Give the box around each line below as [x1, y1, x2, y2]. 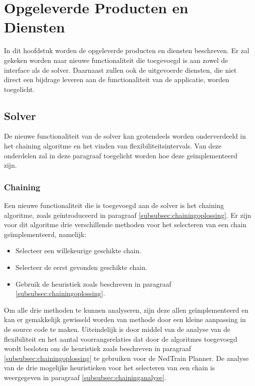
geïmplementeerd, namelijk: [4, 229, 86, 239]
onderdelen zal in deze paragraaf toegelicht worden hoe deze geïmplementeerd [4, 150, 237, 160]
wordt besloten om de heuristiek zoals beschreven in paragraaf [4, 343, 191, 354]
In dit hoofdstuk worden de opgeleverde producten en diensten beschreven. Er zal [4, 45, 250, 56]
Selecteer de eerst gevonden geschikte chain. [15, 262, 147, 272]
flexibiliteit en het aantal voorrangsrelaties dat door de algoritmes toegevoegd [4, 333, 237, 344]
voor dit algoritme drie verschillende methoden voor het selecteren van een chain [4, 219, 247, 230]
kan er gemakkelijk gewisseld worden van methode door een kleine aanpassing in [4, 314, 246, 325]
